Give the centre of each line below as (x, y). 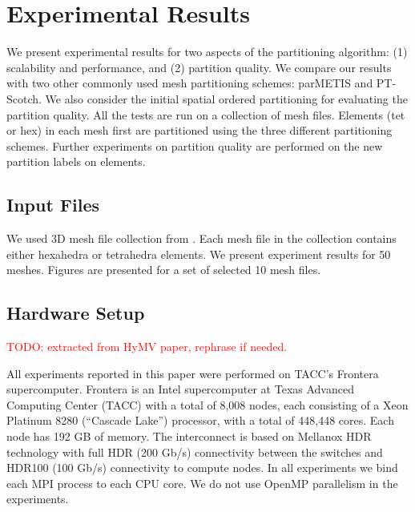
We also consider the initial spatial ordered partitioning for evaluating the (226, 98)
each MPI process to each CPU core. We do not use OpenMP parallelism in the (202, 483)
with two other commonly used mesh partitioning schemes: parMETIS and (190, 83)
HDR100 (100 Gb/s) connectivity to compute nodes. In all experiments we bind (202, 468)
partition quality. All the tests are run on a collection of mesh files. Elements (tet (206, 114)
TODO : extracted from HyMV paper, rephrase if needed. (147, 347)
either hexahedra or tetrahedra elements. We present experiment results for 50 (199, 254)
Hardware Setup (76, 313)
